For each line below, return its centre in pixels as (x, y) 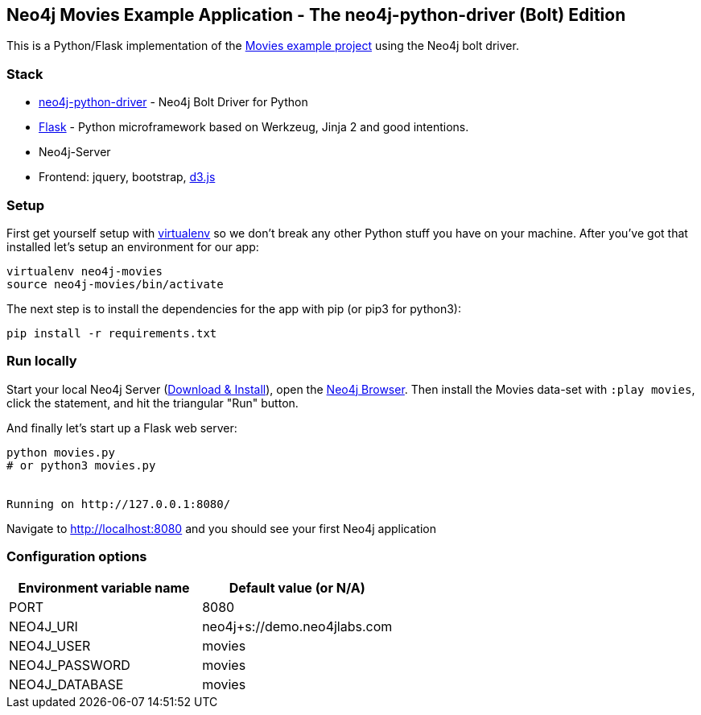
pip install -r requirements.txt (112, 333)
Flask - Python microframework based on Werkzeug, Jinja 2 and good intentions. (254, 127)
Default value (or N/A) (297, 588)
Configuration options (77, 557)
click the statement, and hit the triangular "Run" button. (153, 403)
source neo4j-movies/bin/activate (115, 284)
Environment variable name (104, 588)
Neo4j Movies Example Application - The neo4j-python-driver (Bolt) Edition (316, 15)
